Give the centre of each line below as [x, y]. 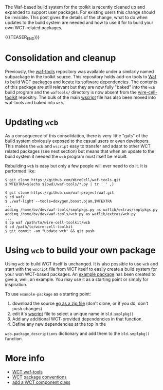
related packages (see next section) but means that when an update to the [80, 151]
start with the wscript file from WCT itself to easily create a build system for [81, 269]
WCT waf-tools [27, 371]
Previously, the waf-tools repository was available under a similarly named [80, 71]
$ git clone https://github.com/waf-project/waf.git [60, 193]
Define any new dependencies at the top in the [59, 324]
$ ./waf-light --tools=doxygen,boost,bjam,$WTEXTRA [58, 201]
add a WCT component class [41, 382]
